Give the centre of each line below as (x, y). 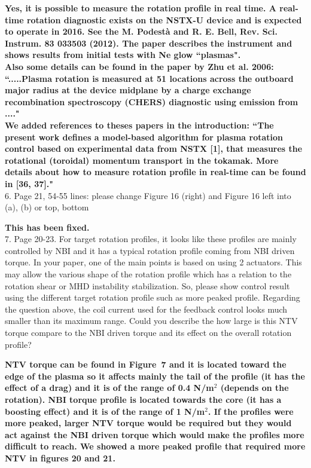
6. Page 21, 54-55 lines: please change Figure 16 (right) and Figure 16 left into (148, 195)
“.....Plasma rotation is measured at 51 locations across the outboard (149, 78)
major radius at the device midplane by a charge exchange (128, 90)
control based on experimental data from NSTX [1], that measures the (154, 149)
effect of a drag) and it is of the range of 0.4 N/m (109, 388)
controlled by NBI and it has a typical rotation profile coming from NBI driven (150, 250)
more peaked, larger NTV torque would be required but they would (148, 423)
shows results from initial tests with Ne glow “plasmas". (123, 55)
